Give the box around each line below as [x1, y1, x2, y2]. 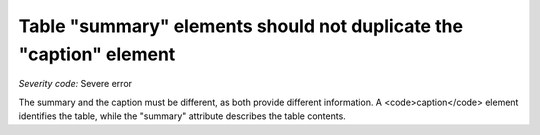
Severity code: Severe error [18, 78, 133, 90]
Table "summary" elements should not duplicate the [18, 15, 464, 37]
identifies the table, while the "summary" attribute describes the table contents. [18, 110, 347, 122]
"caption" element [18, 43, 176, 65]
